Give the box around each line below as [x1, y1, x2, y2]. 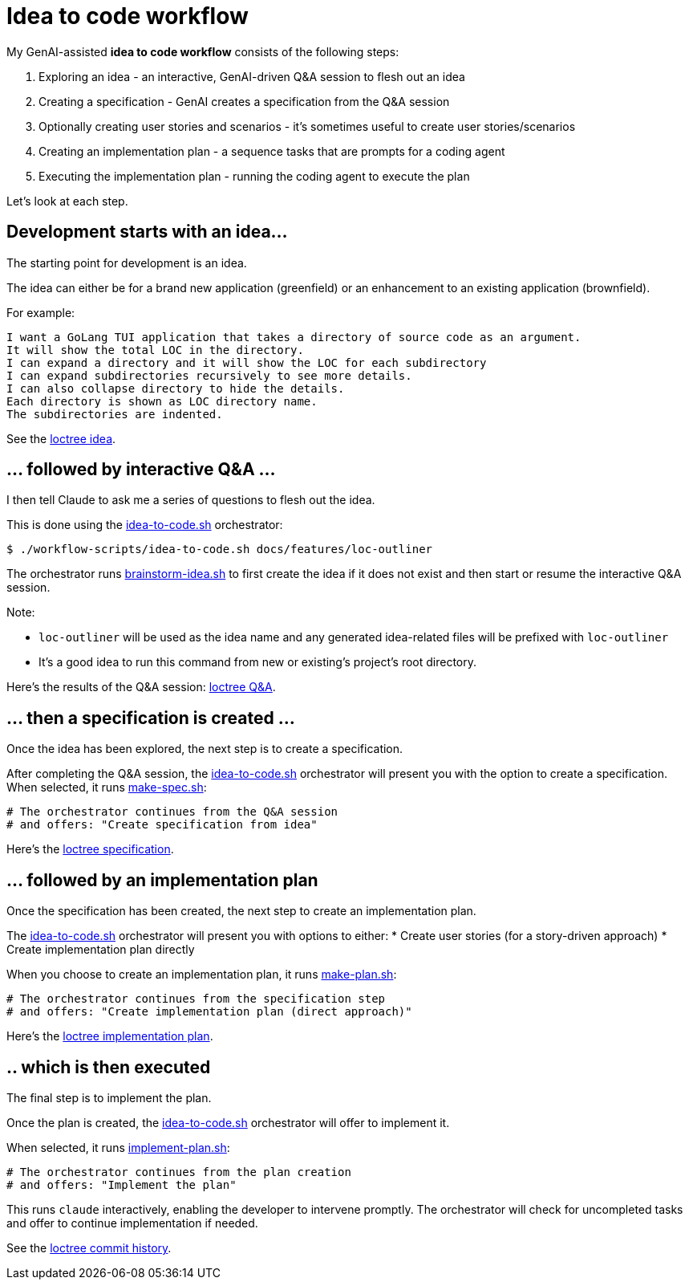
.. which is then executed [6, 1056, 211, 1077]
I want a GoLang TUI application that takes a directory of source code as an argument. [6, 330, 582, 344]
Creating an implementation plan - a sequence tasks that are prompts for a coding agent [39, 144, 505, 158]
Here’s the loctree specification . [6, 842, 174, 857]
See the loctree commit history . [6, 1240, 172, 1255]
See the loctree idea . [6, 431, 116, 446]
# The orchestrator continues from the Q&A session [6, 805, 338, 819]
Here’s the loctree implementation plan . [6, 1029, 213, 1044]
